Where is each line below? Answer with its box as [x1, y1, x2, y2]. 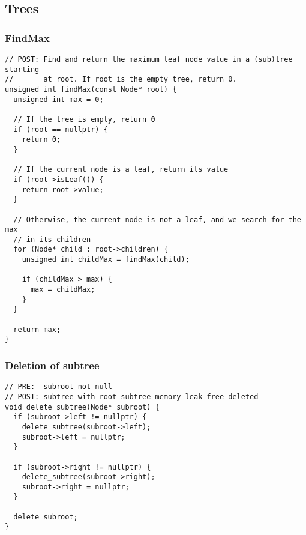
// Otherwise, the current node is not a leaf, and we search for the [13, 215, 301, 224]
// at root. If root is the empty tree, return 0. [5, 75, 237, 84]
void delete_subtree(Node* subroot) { [5, 402, 160, 411]
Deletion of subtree [5, 357, 100, 372]
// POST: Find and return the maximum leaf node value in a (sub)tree [5, 55, 293, 64]
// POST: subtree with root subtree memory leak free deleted [5, 392, 259, 401]
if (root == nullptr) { [13, 125, 108, 134]
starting [5, 65, 40, 74]
